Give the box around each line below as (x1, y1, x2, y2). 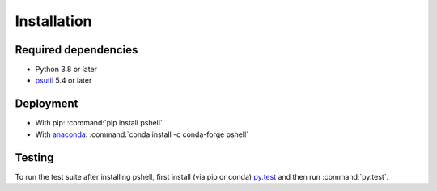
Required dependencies (15, 43, 138, 57)
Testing (15, 151, 54, 164)
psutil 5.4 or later (35, 75, 92, 85)
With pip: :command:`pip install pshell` (35, 118, 163, 128)
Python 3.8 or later (35, 65, 97, 74)
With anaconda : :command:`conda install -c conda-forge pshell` (35, 129, 249, 139)
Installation (15, 12, 92, 30)
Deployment (15, 97, 78, 111)
